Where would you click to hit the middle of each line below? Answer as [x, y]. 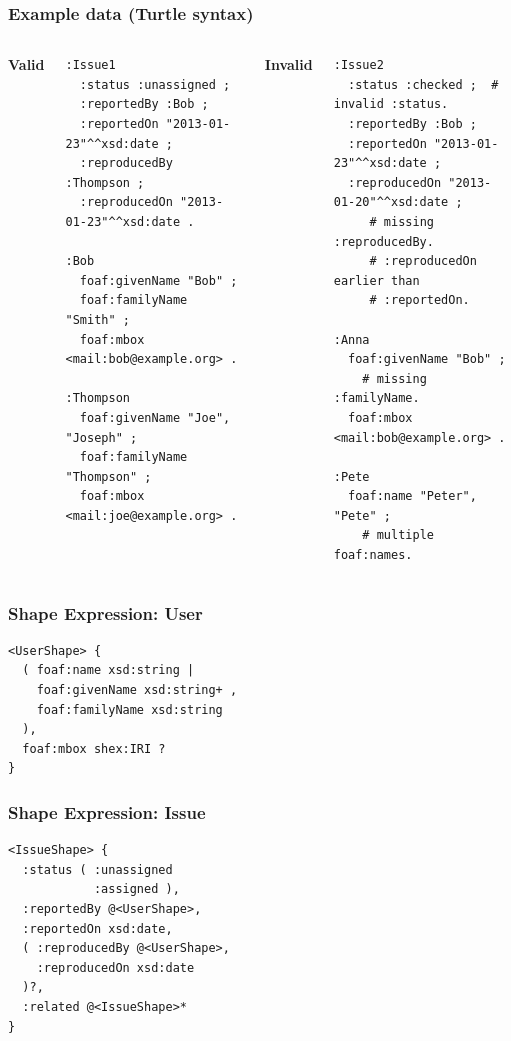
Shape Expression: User [105, 612]
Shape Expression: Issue [107, 811]
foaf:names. [373, 555]
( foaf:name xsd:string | [108, 670]
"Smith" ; [97, 319]
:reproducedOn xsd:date [115, 967]
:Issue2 [358, 65]
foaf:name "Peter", [412, 496]
